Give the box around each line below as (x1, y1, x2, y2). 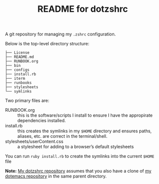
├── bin (5, 63, 21, 68)
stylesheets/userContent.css (5, 139, 64, 145)
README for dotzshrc (37, 3, 128, 15)
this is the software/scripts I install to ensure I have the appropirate (17, 112, 153, 119)
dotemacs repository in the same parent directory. (5, 173, 107, 179)
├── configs (5, 67, 30, 72)
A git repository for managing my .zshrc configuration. (5, 31, 116, 37)
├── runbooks (5, 80, 32, 86)
